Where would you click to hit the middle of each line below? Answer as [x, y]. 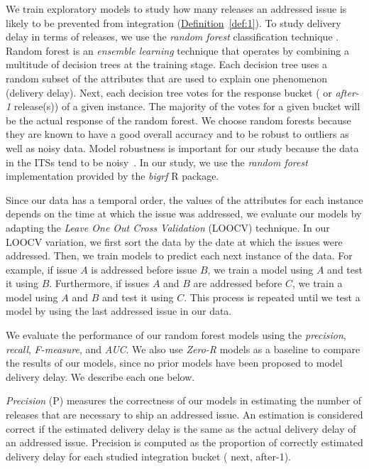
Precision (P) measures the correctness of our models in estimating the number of [184, 400]
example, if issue [42, 269]
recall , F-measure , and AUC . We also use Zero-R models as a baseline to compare [183, 349]
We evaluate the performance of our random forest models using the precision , [176, 335]
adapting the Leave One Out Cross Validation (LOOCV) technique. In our [168, 227]
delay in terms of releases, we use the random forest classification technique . [172, 37]
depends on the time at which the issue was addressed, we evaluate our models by [184, 214]
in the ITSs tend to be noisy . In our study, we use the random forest [157, 162]
